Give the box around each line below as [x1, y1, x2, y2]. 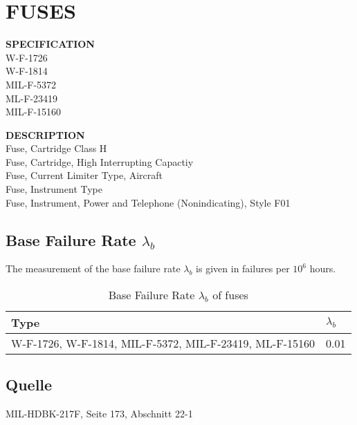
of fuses [212, 287, 248, 303]
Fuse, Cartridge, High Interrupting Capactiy [6, 154, 194, 169]
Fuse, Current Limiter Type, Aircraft [6, 168, 163, 182]
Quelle [6, 374, 53, 395]
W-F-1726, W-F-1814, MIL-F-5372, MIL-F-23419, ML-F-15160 [11, 335, 315, 352]
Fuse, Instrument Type [6, 182, 102, 196]
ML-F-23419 [6, 91, 58, 105]
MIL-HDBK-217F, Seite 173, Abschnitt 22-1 [6, 406, 193, 421]
